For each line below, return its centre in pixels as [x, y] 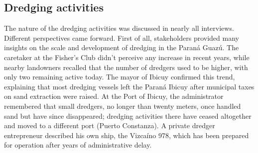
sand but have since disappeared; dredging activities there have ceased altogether [128, 115]
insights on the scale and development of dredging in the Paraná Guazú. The [122, 47]
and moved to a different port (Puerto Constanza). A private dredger [110, 125]
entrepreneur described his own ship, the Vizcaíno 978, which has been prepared [127, 135]
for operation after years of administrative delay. [78, 145]
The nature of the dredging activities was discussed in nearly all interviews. [119, 28]
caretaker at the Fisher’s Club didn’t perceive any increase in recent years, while [127, 57]
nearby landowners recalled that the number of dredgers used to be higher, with [126, 67]
